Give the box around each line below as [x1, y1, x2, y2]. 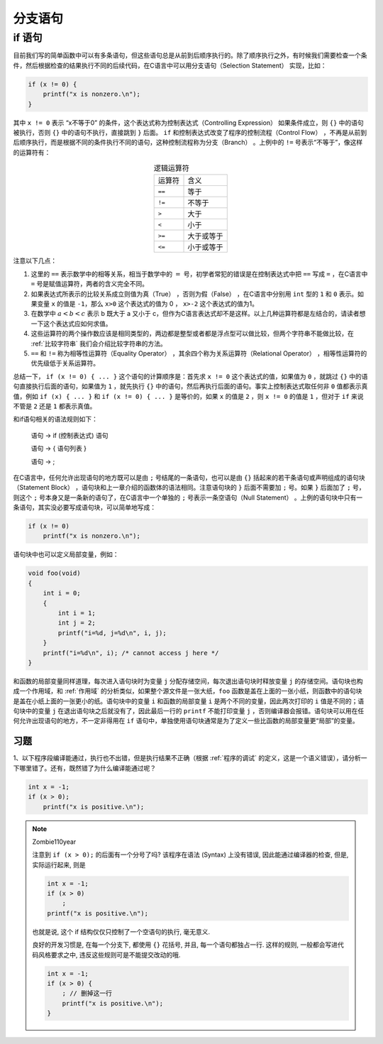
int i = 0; [43, 589, 81, 598]
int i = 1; [57, 609, 96, 617]
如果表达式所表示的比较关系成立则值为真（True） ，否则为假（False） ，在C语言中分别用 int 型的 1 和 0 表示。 [30, 290, 358, 298]
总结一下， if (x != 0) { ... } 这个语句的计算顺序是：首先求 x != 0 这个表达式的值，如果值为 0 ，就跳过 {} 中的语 [13, 372, 368, 380]
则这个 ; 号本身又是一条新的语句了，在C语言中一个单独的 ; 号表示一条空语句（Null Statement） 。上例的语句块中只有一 [13, 493, 363, 502]
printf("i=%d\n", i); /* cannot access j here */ [43, 649, 219, 656]
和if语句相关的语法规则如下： [13, 415, 99, 424]
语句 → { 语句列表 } [30, 444, 87, 453]
